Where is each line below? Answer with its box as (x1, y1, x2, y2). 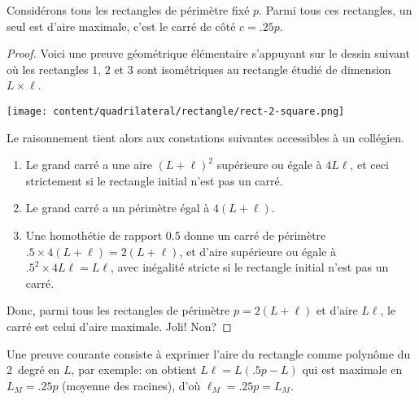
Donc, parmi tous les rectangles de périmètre (7, 302, 230, 319)
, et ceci (350, 156, 389, 173)
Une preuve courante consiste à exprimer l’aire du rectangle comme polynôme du (7, 345, 411, 362)
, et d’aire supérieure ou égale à (179, 242, 337, 259)
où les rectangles (7, 60, 89, 77)
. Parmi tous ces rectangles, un (259, 2, 412, 18)
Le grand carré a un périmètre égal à (25, 199, 210, 216)
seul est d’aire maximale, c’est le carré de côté (7, 17, 236, 34)
